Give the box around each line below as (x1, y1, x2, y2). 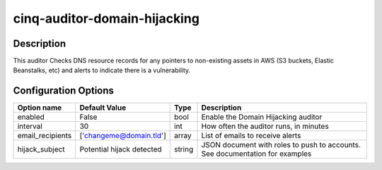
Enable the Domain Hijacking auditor (201, 112, 323, 122)
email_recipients (17, 131, 72, 141)
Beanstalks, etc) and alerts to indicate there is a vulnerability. (13, 66, 191, 74)
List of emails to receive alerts (201, 131, 301, 141)
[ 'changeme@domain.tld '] (79, 131, 166, 141)
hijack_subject (17, 144, 65, 154)
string (173, 144, 194, 154)
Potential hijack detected (79, 144, 162, 154)
